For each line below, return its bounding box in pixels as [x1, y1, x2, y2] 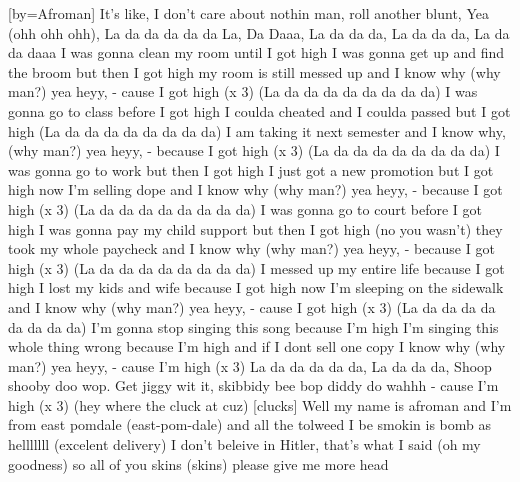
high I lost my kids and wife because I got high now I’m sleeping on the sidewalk [8, 277, 504, 298]
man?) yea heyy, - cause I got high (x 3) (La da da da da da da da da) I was [8, 81, 478, 102]
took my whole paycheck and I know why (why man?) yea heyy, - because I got [8, 238, 495, 259]
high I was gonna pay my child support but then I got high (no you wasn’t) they [8, 218, 503, 239]
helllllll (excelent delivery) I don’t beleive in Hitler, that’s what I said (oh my [8, 434, 481, 455]
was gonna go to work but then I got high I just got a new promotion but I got [8, 159, 494, 180]
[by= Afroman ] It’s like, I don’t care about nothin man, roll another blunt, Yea [8, 3, 489, 23]
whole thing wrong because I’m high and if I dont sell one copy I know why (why [8, 336, 506, 357]
